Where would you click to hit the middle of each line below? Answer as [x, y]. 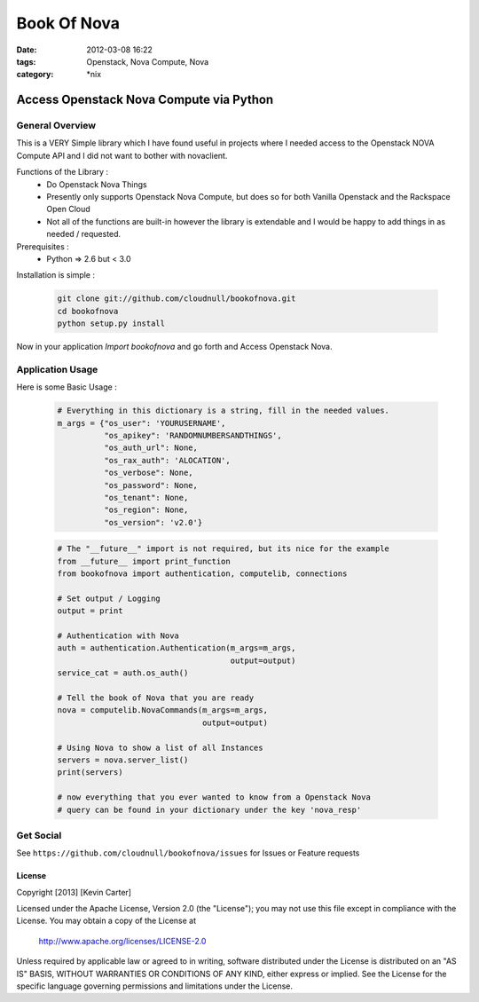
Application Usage [57, 369]
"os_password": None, [151, 485]
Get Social [39, 835]
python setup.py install [111, 323]
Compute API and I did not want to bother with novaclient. [122, 155]
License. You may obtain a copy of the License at [106, 921]
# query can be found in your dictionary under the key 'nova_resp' [209, 809]
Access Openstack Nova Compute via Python [145, 100]
